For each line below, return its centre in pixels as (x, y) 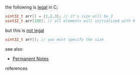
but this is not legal (25, 30)
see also (14, 49)
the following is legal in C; (32, 7)
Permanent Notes (30, 59)
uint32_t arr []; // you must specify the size (54, 39)
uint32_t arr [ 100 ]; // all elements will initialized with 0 (70, 21)
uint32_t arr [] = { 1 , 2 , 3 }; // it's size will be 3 (59, 16)
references (16, 68)
